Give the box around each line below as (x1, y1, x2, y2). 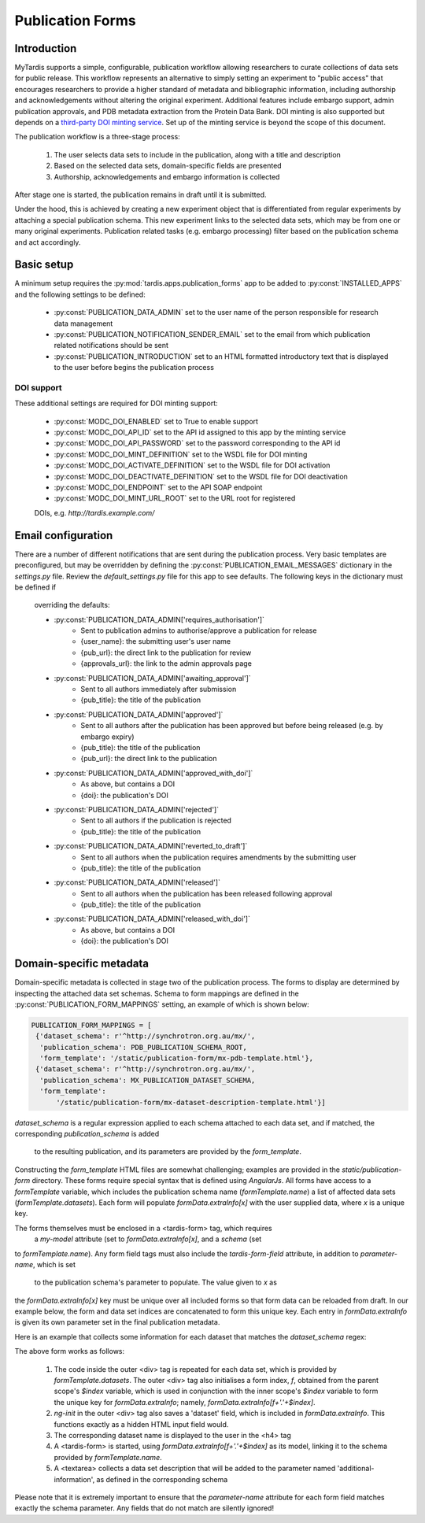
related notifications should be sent (54, 341, 169, 350)
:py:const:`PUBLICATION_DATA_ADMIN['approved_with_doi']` (54, 768, 253, 778)
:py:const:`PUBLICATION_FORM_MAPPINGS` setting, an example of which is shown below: (14, 1000, 310, 1009)
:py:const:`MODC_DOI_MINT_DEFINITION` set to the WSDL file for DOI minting (54, 449, 308, 459)
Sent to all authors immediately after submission (80, 685, 237, 694)
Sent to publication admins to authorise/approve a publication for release (80, 626, 317, 635)
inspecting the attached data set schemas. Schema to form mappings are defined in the (14, 989, 299, 998)
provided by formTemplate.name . (54, 1452, 162, 1462)
